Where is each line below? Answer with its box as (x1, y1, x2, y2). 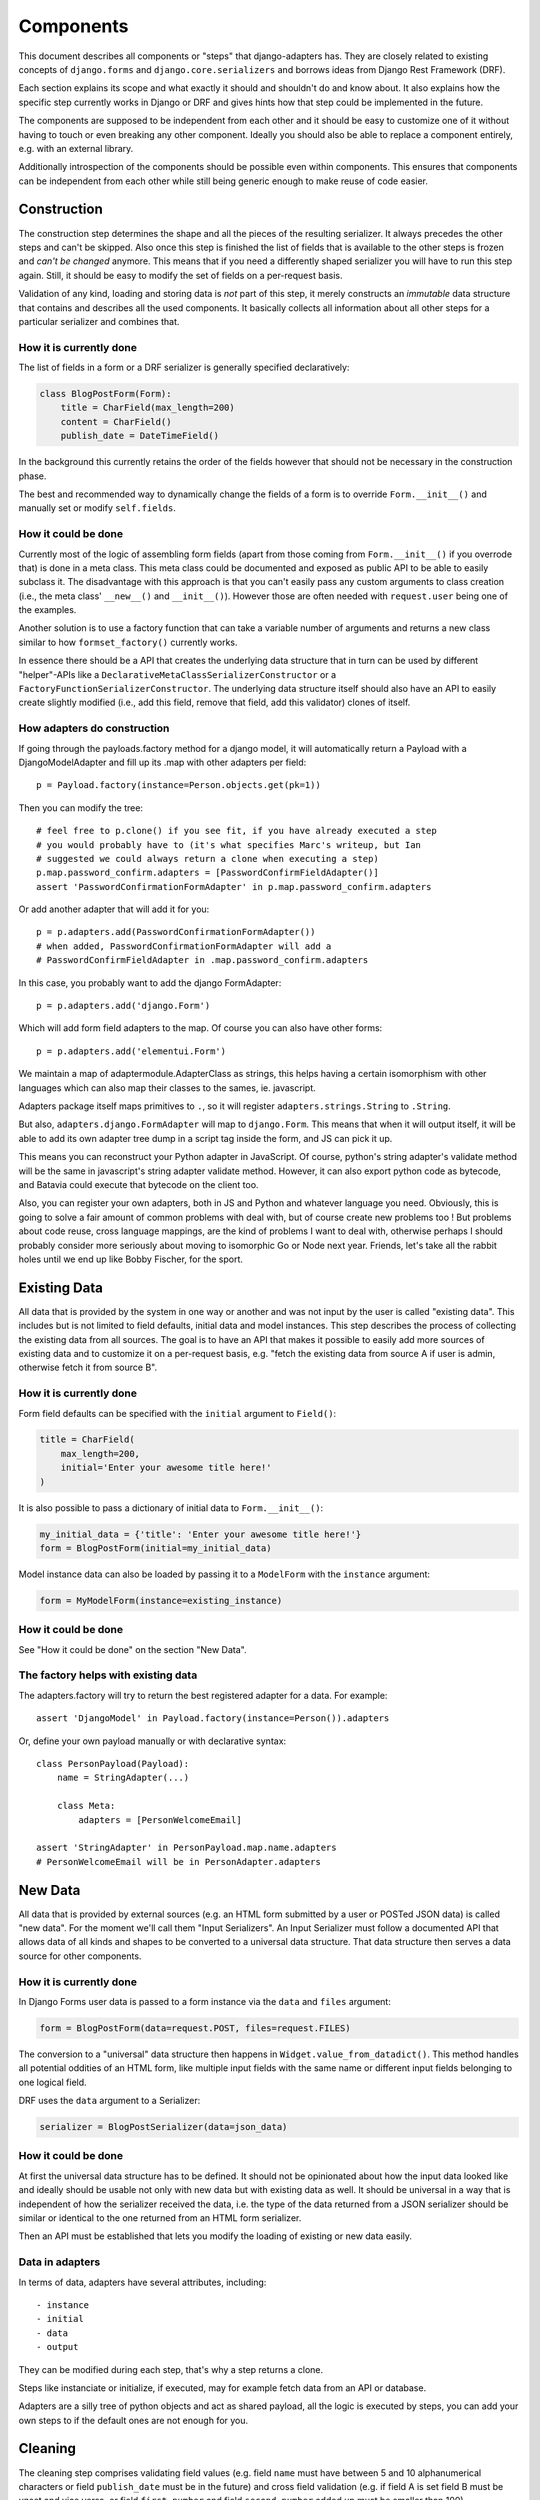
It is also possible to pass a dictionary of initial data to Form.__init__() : (18, 1501, 324, 1514)
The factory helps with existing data (18, 1668, 198, 1682)
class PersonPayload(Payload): (36, 1758, 190, 1770)
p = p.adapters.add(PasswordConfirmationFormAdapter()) (36, 926, 316, 938)
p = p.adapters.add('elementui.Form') (36, 1045, 227, 1057)
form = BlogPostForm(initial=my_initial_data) (39, 1543, 272, 1554)
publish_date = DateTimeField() (60, 430, 220, 442)
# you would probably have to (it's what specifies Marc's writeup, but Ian (36, 839, 422, 850)
